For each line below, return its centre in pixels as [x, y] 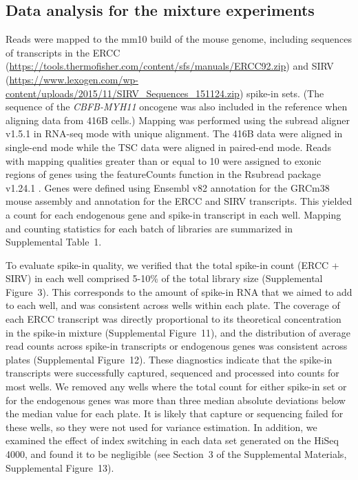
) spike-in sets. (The [282, 93]
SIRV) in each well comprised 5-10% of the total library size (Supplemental [164, 278]
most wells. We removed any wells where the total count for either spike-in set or [176, 387]
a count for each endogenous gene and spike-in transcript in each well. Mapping [173, 214]
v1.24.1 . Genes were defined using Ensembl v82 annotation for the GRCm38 [168, 187]
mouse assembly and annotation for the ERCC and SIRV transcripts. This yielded [179, 201]
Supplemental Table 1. [54, 242]
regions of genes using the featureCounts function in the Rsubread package [164, 174]
